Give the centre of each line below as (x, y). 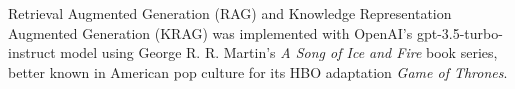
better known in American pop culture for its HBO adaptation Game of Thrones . (258, 71)
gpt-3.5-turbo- (459, 32)
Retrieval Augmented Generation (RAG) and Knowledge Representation (230, 13)
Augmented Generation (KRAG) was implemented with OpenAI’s (210, 32)
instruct (32, 52)
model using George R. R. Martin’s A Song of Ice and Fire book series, (279, 52)
